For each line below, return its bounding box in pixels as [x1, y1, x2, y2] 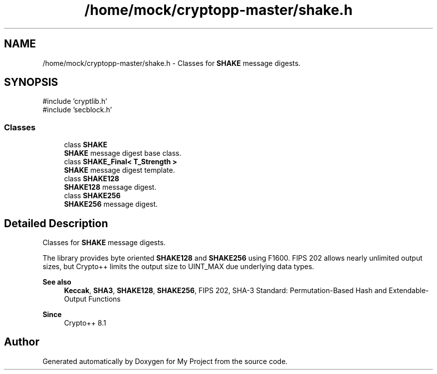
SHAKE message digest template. [64, 166, 175, 175]
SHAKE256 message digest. [64, 200, 158, 209]
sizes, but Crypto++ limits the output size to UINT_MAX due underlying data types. [42, 262, 314, 271]
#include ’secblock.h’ [42, 105, 112, 114]
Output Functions [64, 295, 121, 304]
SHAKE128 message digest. [64, 183, 157, 192]
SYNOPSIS [4, 76, 58, 89]
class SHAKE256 [64, 191, 121, 200]
